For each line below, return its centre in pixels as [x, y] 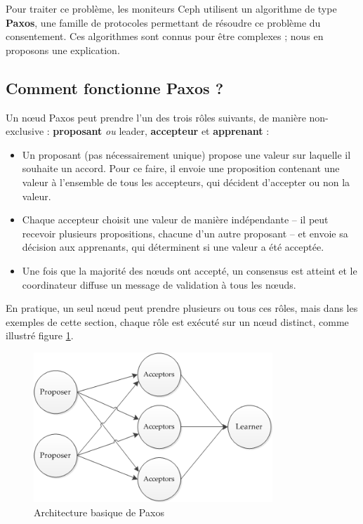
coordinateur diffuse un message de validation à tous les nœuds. [159, 284]
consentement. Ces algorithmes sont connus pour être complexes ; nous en [165, 36]
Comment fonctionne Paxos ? [115, 87]
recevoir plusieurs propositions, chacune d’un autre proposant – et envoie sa [185, 233]
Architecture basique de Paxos [99, 512]
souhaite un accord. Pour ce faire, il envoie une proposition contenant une [181, 168]
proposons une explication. [63, 50]
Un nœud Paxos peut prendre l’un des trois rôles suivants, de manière [156, 117]
